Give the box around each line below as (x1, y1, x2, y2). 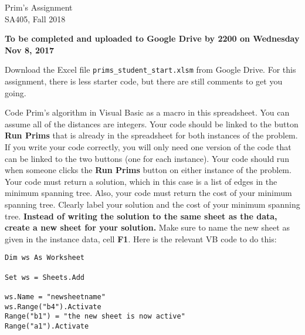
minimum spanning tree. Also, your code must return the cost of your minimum (5, 187, 292, 199)
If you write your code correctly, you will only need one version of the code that (5, 141, 292, 153)
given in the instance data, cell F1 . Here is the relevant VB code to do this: (5, 232, 277, 245)
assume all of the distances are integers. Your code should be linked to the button (5, 117, 299, 130)
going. (5, 86, 26, 99)
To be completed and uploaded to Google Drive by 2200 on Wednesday (5, 32, 300, 45)
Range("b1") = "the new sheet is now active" (5, 312, 185, 321)
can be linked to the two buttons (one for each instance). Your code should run (5, 152, 289, 164)
